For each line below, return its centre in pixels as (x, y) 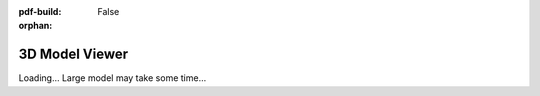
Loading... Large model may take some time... (112, 78)
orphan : (35, 26)
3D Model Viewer (73, 54)
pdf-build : (40, 11)
